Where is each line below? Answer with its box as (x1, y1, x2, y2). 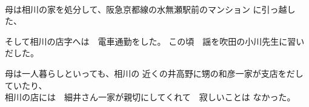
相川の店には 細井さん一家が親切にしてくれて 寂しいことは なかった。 (5, 91, 296, 103)
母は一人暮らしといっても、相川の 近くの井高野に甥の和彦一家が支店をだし (5, 66, 304, 79)
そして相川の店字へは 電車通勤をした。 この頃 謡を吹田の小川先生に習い (5, 34, 305, 47)
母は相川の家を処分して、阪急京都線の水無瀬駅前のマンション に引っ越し (5, 2, 296, 15)
